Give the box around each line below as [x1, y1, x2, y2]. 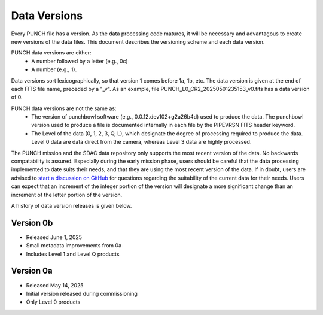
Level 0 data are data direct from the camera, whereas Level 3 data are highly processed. [31, 138, 252, 146]
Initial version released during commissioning [26, 290, 138, 297]
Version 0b [11, 217, 53, 228]
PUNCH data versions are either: [11, 49, 92, 56]
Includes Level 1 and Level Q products [26, 250, 120, 258]
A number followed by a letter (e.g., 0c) [31, 57, 128, 65]
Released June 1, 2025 [26, 234, 83, 241]
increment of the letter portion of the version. [11, 191, 123, 198]
